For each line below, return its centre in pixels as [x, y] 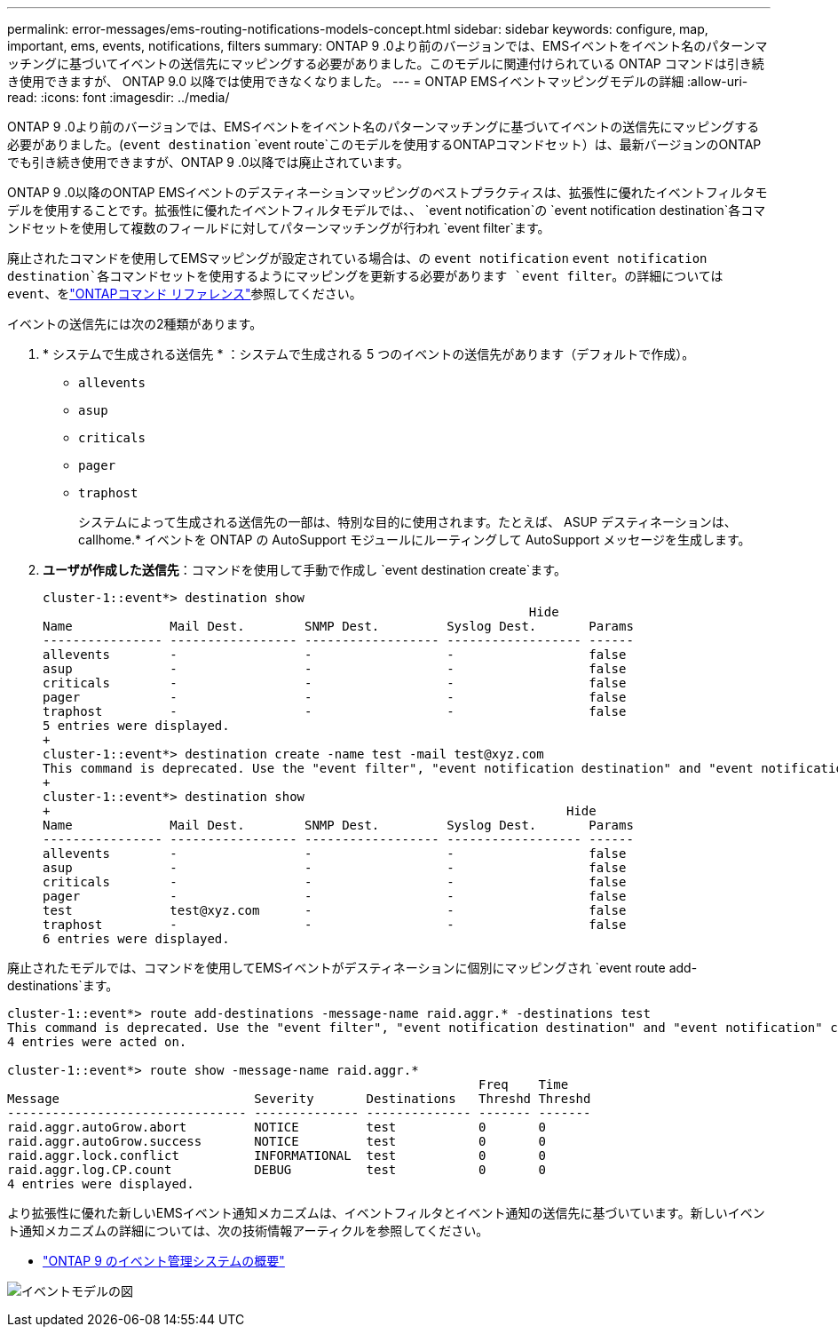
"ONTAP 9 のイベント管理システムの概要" [164, 1261]
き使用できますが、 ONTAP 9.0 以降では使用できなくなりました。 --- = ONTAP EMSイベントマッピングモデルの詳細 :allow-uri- [378, 81]
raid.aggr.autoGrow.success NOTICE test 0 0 [277, 1141]
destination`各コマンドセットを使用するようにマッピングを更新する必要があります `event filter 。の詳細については [365, 276]
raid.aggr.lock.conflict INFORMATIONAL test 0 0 [277, 1155]
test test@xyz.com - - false [335, 910]
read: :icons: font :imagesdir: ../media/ [119, 97]
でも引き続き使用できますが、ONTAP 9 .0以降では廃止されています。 [208, 162]
